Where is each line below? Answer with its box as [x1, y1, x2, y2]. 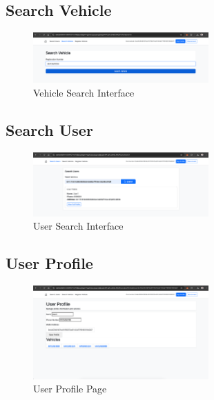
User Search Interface [33, 219, 124, 233]
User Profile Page [33, 381, 107, 396]
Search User [6, 119, 93, 141]
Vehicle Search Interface [33, 86, 135, 100]
